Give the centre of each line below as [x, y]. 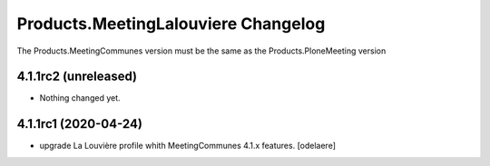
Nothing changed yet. [80, 98]
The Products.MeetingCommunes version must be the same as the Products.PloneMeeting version [201, 51]
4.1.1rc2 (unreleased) [77, 77]
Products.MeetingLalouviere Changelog [171, 24]
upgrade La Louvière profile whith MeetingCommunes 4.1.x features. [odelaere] [187, 146]
